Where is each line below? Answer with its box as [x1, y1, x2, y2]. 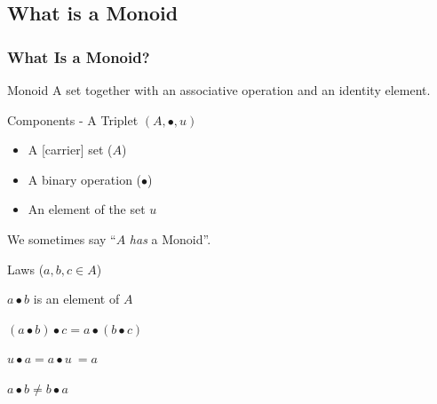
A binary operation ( [28, 170, 142, 188]
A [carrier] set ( [28, 140, 113, 159]
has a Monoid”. [129, 229, 211, 248]
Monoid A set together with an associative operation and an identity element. [7, 81, 431, 99]
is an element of [33, 289, 120, 308]
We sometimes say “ [7, 229, 116, 248]
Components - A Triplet [7, 110, 139, 129]
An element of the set [28, 200, 146, 218]
